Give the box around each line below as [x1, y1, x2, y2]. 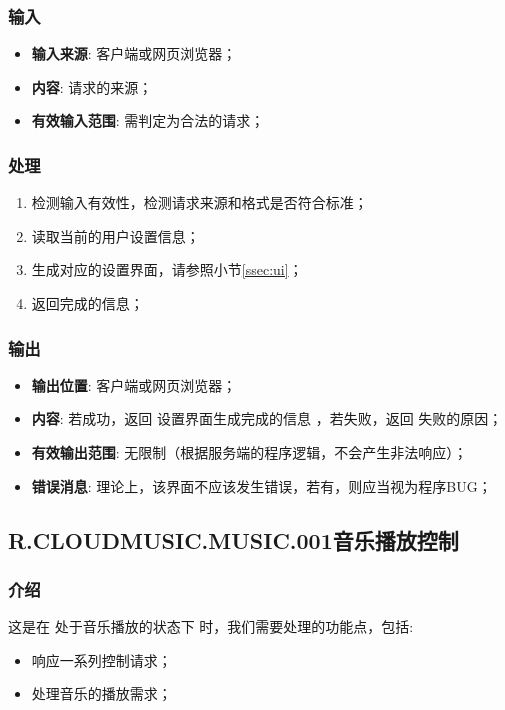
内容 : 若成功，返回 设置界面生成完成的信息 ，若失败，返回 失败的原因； [31, 408, 503, 429]
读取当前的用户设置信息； [31, 225, 200, 246]
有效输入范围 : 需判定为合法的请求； [31, 110, 265, 131]
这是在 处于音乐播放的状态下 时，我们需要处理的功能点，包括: [8, 616, 414, 637]
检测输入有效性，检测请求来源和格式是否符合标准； [31, 192, 368, 213]
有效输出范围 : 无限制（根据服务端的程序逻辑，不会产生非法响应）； [31, 442, 468, 462]
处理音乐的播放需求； [31, 683, 172, 704]
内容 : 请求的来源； [31, 76, 153, 97]
